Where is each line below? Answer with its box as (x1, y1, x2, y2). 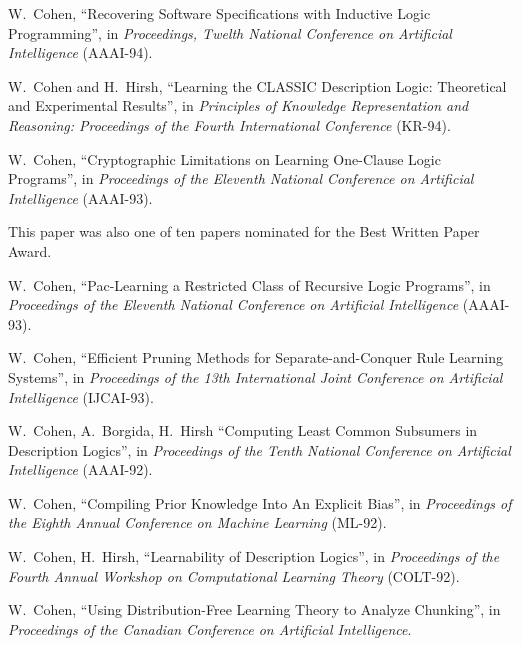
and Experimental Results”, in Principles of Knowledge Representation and (8, 95, 469, 116)
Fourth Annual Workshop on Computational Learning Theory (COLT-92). (8, 565, 460, 586)
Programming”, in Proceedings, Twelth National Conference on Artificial (8, 22, 452, 43)
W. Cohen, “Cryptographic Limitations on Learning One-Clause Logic (8, 148, 441, 169)
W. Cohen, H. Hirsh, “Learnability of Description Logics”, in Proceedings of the (8, 546, 500, 567)
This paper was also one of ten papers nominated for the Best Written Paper (8, 221, 480, 242)
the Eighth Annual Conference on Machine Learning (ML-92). (8, 512, 387, 533)
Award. (8, 240, 52, 261)
